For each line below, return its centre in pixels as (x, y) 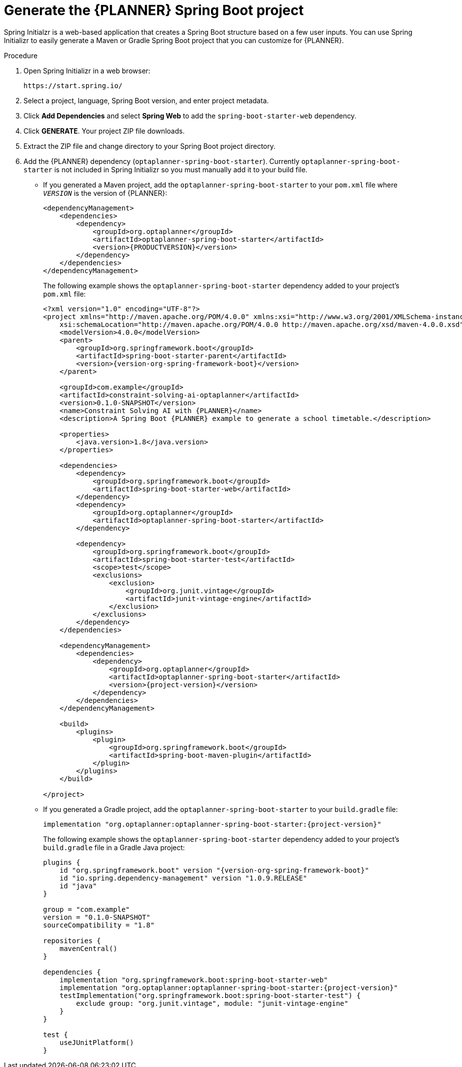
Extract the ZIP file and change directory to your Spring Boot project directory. (150, 146)
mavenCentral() (88, 948)
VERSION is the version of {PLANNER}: (105, 193)
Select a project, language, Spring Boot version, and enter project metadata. (146, 100)
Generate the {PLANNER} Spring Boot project (154, 10)
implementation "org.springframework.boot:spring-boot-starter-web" (194, 980)
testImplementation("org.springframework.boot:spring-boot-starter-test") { (210, 995)
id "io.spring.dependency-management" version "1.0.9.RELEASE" (183, 878)
